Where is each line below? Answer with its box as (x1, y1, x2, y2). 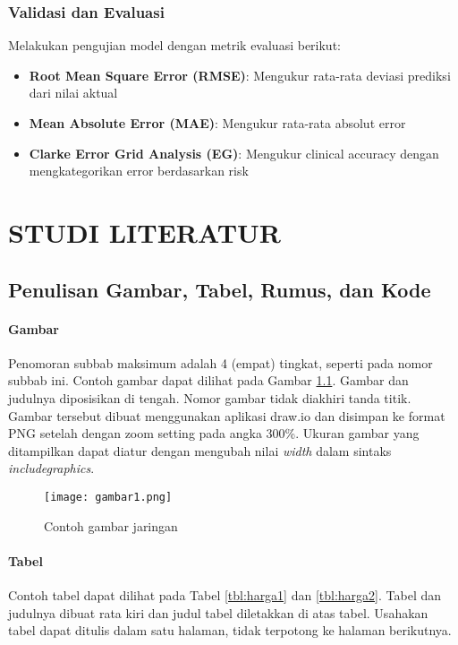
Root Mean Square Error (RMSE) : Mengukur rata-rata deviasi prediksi (29, 65, 451, 84)
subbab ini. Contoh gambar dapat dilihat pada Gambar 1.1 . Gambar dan (8, 371, 409, 390)
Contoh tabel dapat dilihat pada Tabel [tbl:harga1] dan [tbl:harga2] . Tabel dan (8, 585, 442, 604)
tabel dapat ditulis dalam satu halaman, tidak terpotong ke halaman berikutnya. (8, 621, 452, 640)
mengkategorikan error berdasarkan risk (29, 161, 249, 180)
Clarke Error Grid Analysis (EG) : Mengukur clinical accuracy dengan (29, 143, 439, 162)
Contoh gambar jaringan (44, 516, 178, 535)
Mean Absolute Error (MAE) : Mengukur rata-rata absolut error (29, 114, 406, 132)
